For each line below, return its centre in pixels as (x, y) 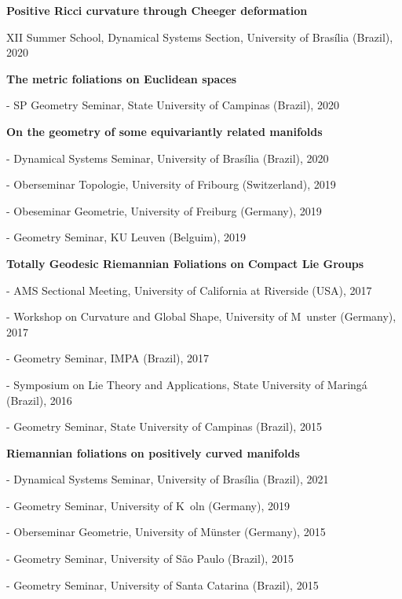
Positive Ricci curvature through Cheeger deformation (157, 10)
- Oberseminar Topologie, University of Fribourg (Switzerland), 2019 (171, 184)
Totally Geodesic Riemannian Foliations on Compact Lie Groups (185, 263)
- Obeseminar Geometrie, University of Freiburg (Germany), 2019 (164, 210)
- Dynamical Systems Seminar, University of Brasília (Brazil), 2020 (168, 158)
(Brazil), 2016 (39, 400)
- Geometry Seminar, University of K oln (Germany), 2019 (148, 505)
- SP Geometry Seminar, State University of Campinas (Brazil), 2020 (173, 105)
